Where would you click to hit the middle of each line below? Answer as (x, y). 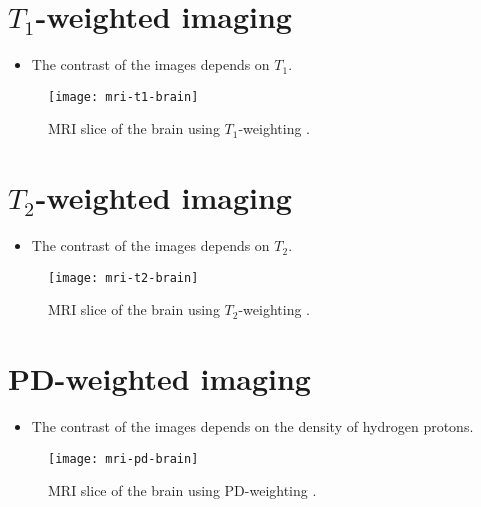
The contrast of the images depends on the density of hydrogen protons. (252, 426)
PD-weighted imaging (159, 378)
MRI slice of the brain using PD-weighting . (182, 490)
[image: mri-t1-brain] (123, 96)
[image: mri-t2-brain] (123, 277)
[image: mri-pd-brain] (123, 458)
